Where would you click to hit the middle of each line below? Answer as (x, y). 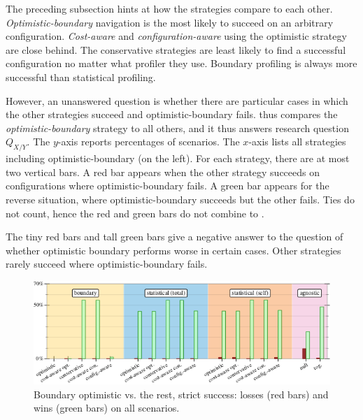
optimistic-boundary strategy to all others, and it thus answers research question (177, 128)
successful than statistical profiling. (81, 77)
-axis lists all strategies (297, 142)
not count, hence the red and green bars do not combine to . (135, 213)
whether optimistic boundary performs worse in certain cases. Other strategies (173, 250)
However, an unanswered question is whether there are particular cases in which (177, 100)
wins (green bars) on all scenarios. (107, 408)
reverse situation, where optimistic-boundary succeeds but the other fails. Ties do (180, 199)
